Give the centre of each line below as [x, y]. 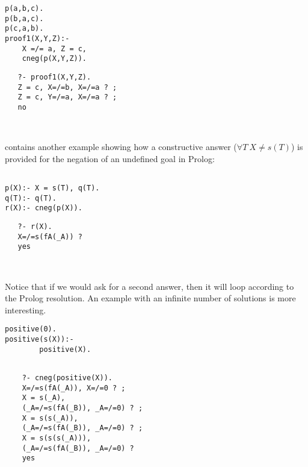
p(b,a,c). [24, 18]
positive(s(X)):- [39, 339]
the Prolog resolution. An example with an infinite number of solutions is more [150, 298]
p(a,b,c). [24, 8]
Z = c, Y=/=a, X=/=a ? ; [67, 97]
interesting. [26, 309]
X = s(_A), [44, 398]
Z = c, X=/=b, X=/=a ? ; [67, 87]
